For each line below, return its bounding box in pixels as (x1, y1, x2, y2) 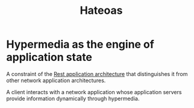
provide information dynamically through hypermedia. (6, 95, 140, 102)
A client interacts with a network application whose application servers (6, 88, 182, 95)
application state (6, 51, 92, 64)
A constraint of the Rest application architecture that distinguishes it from (6, 70, 188, 77)
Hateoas (80, 4, 123, 17)
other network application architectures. (6, 77, 106, 84)
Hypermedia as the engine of (6, 37, 155, 51)
